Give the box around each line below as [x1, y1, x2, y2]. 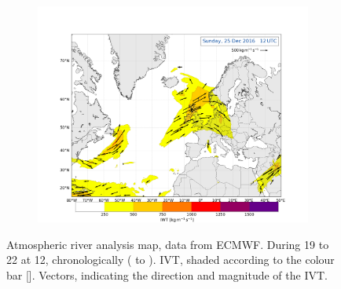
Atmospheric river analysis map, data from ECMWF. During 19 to [6, 236, 329, 252]
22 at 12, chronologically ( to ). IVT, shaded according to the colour [6, 251, 335, 268]
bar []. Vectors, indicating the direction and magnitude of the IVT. [6, 266, 328, 283]
